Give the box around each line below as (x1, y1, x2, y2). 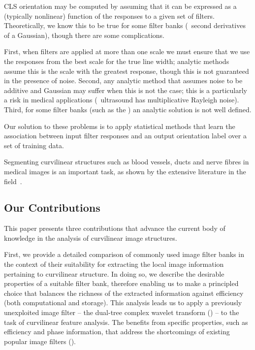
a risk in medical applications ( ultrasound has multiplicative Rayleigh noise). (4, 95, 239, 105)
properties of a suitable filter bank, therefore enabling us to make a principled (4, 278, 239, 288)
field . (4, 176, 22, 186)
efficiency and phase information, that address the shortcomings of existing (4, 326, 230, 337)
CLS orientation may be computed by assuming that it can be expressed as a (4, 1, 237, 11)
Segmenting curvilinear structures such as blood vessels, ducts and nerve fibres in (4, 157, 249, 167)
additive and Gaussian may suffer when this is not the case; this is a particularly (4, 85, 247, 95)
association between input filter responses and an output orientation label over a (4, 130, 247, 141)
